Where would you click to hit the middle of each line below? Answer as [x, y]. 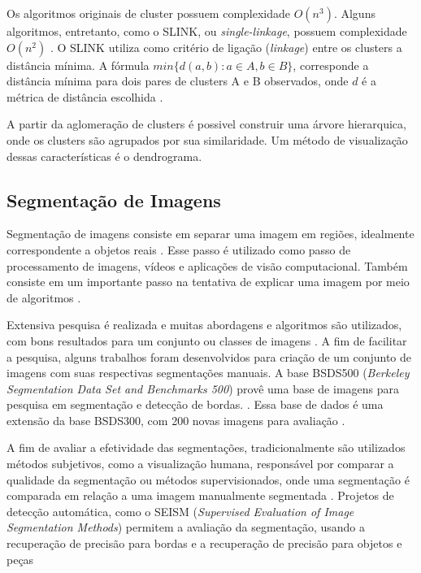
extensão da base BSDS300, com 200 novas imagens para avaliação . [176, 420]
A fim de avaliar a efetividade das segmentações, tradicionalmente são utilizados [206, 447]
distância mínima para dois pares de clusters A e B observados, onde [178, 81]
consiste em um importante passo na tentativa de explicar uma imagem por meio [208, 282]
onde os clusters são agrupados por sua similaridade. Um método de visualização [207, 139]
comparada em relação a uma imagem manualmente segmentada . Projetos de [200, 495]
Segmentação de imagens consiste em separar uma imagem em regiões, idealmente [210, 234]
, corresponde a [331, 65]
